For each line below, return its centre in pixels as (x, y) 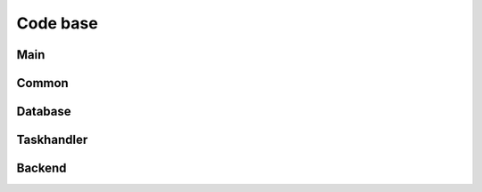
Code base (57, 23)
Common (42, 83)
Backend (42, 168)
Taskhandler (52, 140)
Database (44, 112)
